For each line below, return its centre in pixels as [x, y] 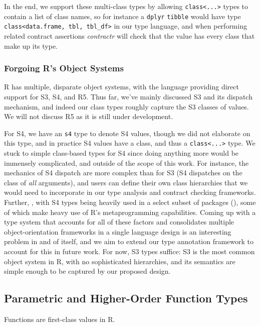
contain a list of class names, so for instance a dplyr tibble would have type [122, 16]
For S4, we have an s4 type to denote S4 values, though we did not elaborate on [127, 133]
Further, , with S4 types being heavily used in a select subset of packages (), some [130, 202]
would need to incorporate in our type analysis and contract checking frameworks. [130, 192]
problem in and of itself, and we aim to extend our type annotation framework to [129, 241]
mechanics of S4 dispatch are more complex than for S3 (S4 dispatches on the [123, 173]
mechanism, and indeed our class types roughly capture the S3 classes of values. [126, 106]
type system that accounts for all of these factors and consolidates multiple [119, 222]
